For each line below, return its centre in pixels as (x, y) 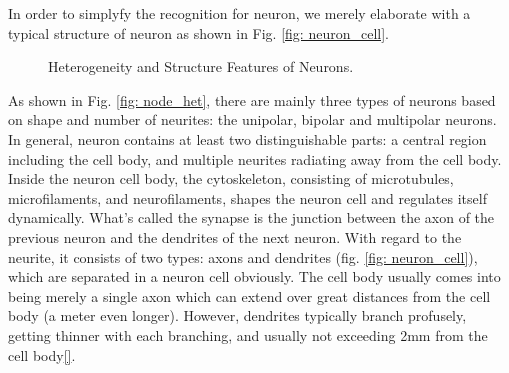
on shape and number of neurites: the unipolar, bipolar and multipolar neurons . (252, 119)
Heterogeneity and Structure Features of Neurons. (201, 66)
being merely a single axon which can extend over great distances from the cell (249, 295)
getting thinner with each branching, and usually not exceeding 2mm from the (248, 334)
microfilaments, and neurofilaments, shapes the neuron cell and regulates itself (247, 197)
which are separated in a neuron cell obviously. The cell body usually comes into (254, 276)
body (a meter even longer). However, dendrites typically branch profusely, (237, 315)
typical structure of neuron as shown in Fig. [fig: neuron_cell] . (198, 32)
